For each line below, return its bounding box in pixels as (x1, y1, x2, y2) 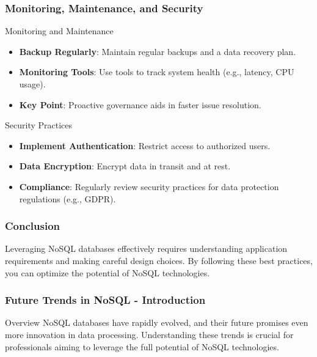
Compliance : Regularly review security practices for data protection (19, 180, 279, 193)
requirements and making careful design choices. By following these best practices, (5, 254, 313, 267)
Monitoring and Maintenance (5, 24, 114, 37)
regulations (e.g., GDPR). (19, 192, 116, 205)
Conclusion (5, 218, 60, 234)
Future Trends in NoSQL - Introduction (5, 292, 206, 307)
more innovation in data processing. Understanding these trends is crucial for (5, 328, 294, 340)
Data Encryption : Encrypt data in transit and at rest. (19, 160, 231, 172)
